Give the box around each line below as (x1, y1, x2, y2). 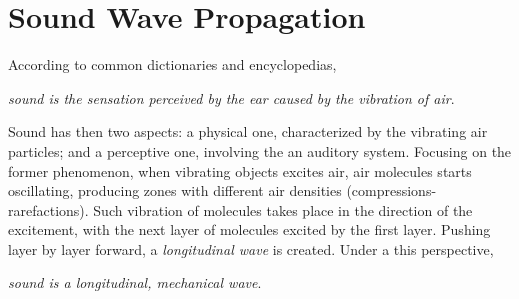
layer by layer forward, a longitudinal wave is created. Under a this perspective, (8, 238, 494, 259)
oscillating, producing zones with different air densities (8, 180, 342, 201)
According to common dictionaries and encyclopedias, (8, 54, 337, 75)
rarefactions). (8, 199, 89, 220)
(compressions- (346, 180, 437, 201)
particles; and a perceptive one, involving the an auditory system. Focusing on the (8, 140, 512, 161)
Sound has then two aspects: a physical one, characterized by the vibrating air (8, 121, 488, 142)
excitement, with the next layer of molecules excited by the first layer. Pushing (8, 219, 491, 240)
